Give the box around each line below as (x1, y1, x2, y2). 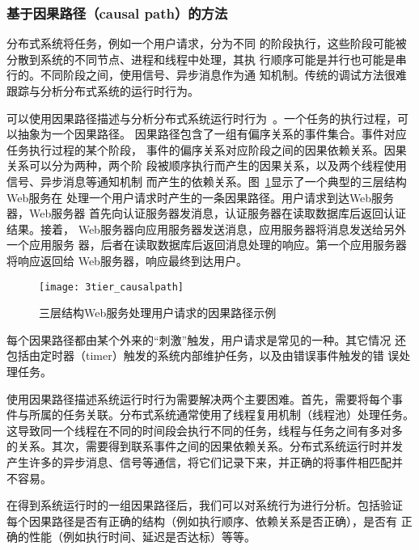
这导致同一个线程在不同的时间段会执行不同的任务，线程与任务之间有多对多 (6, 421, 403, 438)
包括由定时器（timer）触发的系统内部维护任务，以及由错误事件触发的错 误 (6, 347, 400, 364)
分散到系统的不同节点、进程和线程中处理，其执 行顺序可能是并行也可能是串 (6, 50, 407, 67)
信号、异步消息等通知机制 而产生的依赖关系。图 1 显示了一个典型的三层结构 (6, 172, 407, 189)
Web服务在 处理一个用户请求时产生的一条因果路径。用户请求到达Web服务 (6, 188, 395, 205)
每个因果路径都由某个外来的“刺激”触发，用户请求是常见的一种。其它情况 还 (6, 331, 406, 348)
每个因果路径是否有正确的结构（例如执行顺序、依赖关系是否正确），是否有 (6, 512, 397, 529)
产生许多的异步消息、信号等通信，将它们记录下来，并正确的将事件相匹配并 (6, 453, 403, 470)
